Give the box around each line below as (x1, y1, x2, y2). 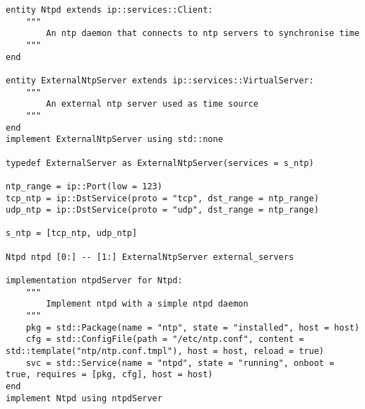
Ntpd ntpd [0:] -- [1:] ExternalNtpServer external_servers (6, 251, 294, 262)
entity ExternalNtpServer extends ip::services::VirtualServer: (6, 75, 314, 85)
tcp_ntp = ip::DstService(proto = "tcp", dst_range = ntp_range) (6, 193, 319, 203)
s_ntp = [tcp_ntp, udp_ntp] (6, 228, 138, 239)
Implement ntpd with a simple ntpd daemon (46, 299, 249, 309)
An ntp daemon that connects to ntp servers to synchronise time (46, 28, 360, 39)
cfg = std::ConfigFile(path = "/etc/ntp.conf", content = (25, 334, 304, 345)
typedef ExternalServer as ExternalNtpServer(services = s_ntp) (6, 158, 314, 168)
